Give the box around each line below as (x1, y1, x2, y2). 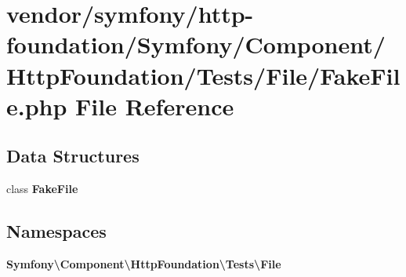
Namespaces (6, 219, 107, 243)
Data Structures (6, 144, 140, 168)
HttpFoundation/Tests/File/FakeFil (6, 59, 401, 91)
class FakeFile (6, 180, 78, 197)
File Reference (75, 89, 234, 122)
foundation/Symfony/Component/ (6, 28, 386, 60)
